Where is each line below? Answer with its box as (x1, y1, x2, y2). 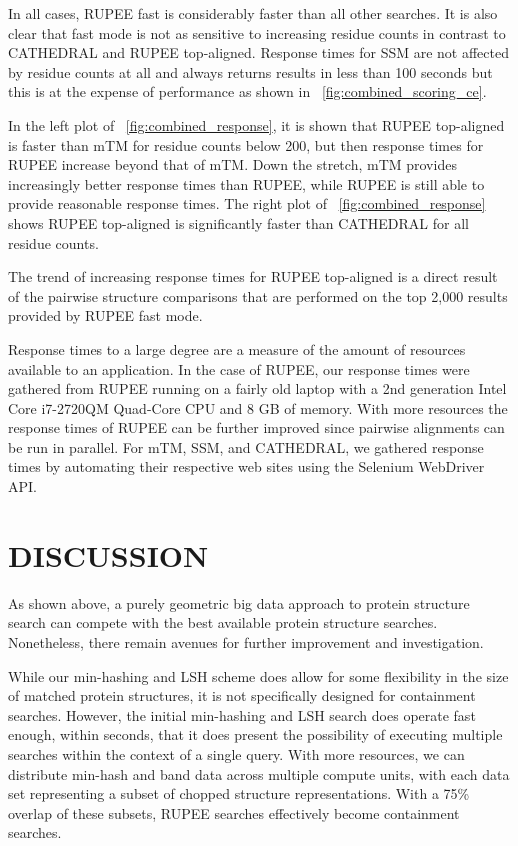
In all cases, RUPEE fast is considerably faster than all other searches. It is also (8, 3, 498, 23)
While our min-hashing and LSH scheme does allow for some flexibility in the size (8, 665, 509, 686)
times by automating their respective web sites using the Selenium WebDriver (8, 456, 485, 477)
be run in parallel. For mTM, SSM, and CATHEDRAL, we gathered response (8, 436, 484, 457)
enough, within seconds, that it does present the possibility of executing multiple (8, 724, 503, 745)
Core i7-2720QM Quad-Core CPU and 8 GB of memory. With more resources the (8, 397, 508, 418)
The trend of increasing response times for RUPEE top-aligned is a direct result (8, 266, 498, 287)
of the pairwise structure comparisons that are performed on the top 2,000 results (8, 285, 508, 306)
